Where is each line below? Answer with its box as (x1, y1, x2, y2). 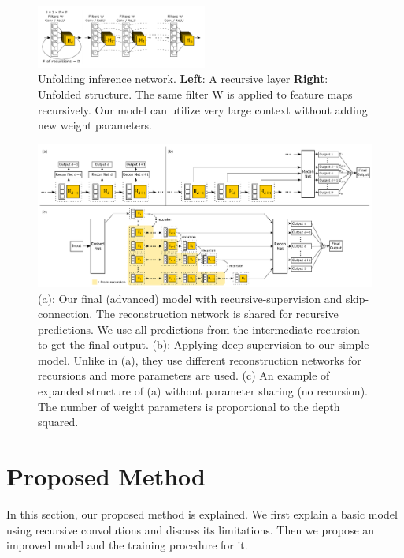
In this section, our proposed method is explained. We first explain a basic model (6, 505, 398, 522)
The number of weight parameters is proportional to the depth (38, 398, 340, 414)
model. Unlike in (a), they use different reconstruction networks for (38, 351, 361, 368)
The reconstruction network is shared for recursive (95, 305, 339, 322)
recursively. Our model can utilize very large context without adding (38, 101, 368, 118)
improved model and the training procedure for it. (6, 537, 248, 553)
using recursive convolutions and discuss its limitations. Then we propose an (6, 521, 375, 537)
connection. (38, 305, 93, 322)
